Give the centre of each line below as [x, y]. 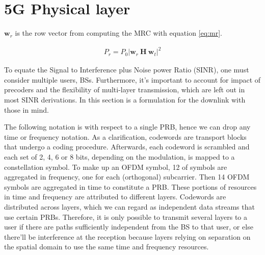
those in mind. [26, 109]
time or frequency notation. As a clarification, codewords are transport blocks [125, 136]
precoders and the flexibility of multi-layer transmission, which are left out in [125, 90]
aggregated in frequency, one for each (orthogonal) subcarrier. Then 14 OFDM [127, 177]
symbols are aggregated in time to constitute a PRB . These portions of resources [130, 186]
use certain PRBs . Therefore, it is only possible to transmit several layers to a [126, 216]
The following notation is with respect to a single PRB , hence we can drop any [127, 127]
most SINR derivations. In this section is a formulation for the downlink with [125, 100]
